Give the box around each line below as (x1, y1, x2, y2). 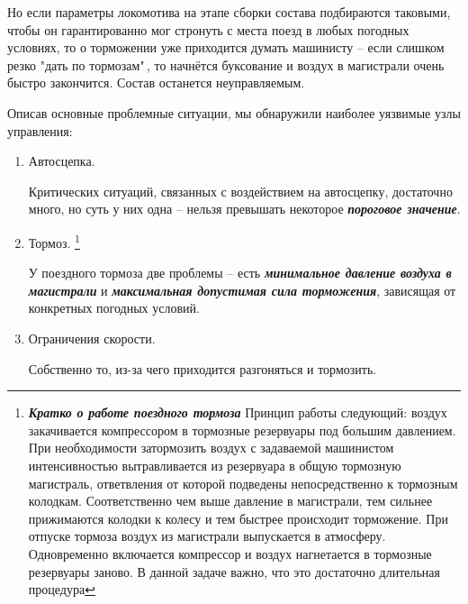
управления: (7, 121, 73, 140)
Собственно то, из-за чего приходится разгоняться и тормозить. (28, 359, 377, 378)
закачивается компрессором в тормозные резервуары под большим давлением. (28, 420, 456, 439)
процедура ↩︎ (28, 580, 95, 599)
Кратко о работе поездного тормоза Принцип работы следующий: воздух (28, 403, 447, 422)
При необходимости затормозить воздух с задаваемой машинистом (28, 438, 394, 457)
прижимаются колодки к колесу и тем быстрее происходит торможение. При (28, 508, 448, 527)
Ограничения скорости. (28, 328, 156, 347)
